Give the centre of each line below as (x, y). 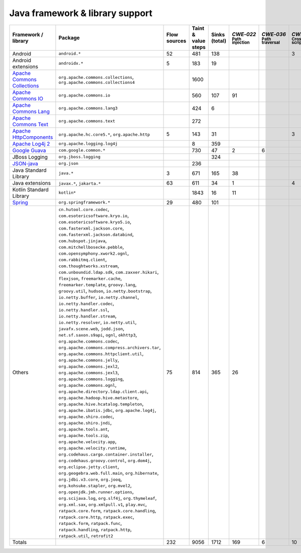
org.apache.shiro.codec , (86, 416)
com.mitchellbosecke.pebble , (91, 247)
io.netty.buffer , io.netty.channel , (99, 297)
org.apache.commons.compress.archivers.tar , (110, 347)
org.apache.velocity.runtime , (92, 448)
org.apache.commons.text (87, 121)
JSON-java (25, 163)
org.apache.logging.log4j (88, 144)
